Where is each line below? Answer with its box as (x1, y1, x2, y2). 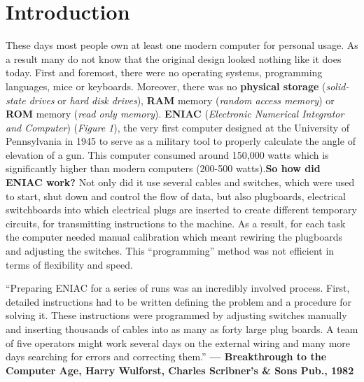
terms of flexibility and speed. (6, 257, 133, 271)
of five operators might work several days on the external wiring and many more (6, 335, 351, 350)
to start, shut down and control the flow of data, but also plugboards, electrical (6, 188, 346, 203)
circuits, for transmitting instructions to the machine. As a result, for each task (6, 215, 346, 230)
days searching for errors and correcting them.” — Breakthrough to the (6, 349, 327, 364)
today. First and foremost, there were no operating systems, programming (6, 65, 323, 80)
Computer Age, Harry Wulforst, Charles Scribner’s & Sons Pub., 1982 (6, 362, 354, 377)
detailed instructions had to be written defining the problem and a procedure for (6, 294, 351, 309)
